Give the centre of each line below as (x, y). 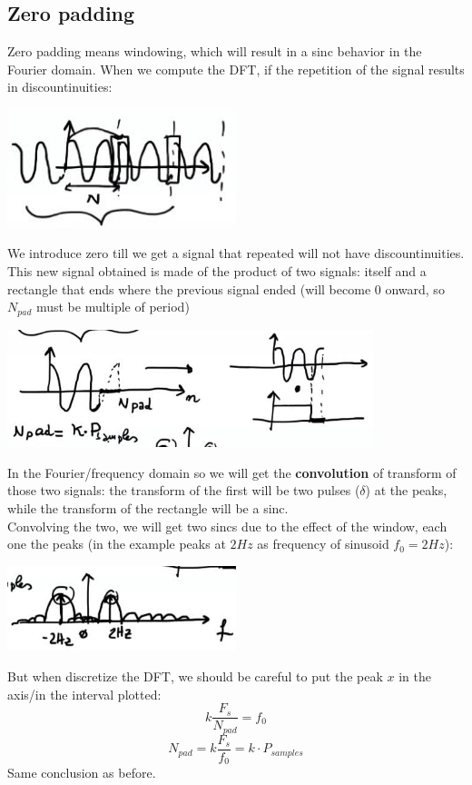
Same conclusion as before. (82, 773)
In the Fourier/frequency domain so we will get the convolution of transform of (232, 472)
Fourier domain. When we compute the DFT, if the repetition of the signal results (236, 69)
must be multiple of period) (113, 307)
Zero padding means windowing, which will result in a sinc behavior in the (215, 51)
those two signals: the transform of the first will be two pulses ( (184, 490)
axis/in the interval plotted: (84, 694)
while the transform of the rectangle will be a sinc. (148, 507)
